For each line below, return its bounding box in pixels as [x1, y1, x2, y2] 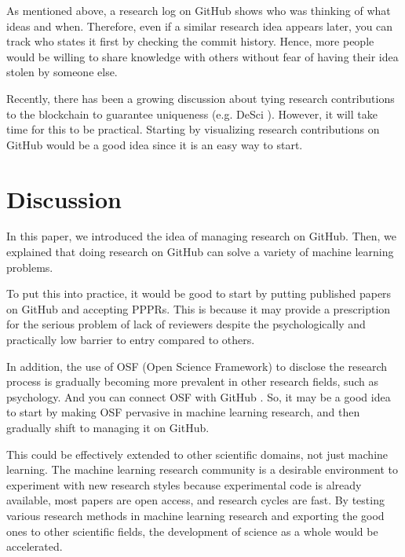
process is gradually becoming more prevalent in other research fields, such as [6, 373, 379, 390]
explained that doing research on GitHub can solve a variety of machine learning [6, 244, 394, 260]
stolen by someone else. [6, 64, 118, 80]
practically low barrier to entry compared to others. [6, 332, 255, 348]
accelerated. [6, 538, 63, 555]
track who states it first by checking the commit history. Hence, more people [6, 33, 374, 49]
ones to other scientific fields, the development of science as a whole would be [6, 522, 378, 539]
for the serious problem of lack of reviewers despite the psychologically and [6, 316, 366, 332]
